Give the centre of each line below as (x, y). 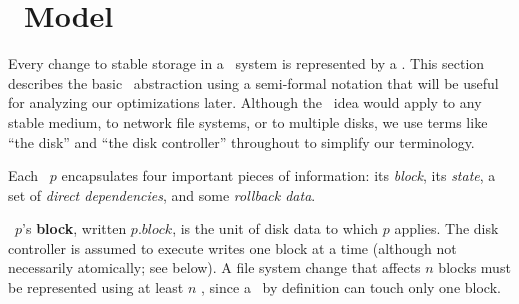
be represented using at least (96, 287)
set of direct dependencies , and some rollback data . (162, 194)
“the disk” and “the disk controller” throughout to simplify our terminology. (241, 141)
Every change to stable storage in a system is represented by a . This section (246, 63)
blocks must (474, 267)
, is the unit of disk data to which (275, 228)
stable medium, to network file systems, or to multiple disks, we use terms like (248, 121)
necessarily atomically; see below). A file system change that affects (214, 267)
